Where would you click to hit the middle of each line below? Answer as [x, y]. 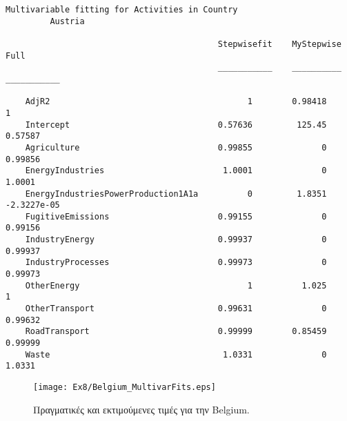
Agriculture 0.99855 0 [176, 147]
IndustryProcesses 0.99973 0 [176, 263]
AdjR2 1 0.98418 [176, 102]
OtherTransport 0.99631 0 [176, 309]
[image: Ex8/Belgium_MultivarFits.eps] [125, 387]
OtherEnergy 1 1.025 [176, 285]
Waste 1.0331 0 [176, 354]
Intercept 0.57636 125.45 [176, 125]
